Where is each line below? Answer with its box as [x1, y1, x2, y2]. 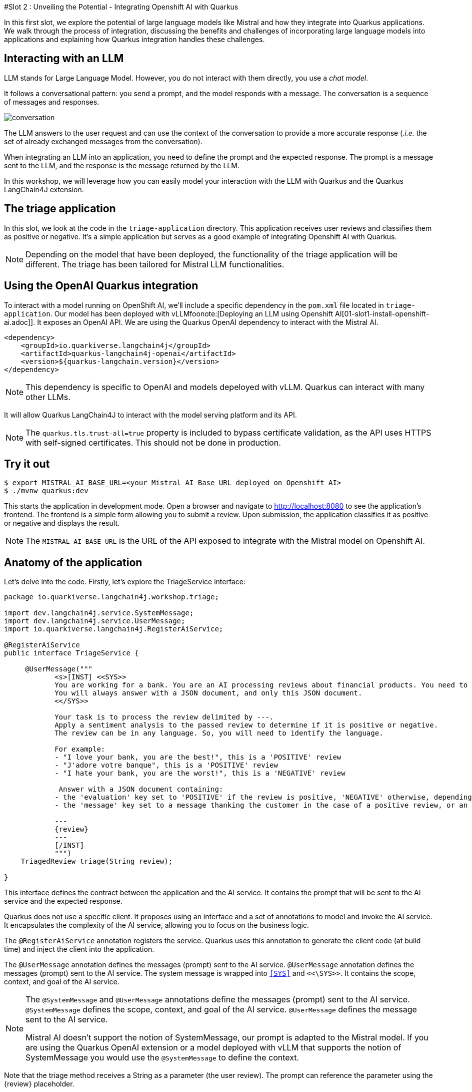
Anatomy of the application [4, 556, 142, 569]
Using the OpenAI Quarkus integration [4, 279, 198, 292]
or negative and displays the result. [4, 519, 119, 528]
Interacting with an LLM [4, 52, 124, 65]
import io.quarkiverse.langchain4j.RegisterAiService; [4, 625, 223, 633]
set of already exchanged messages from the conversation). [4, 137, 202, 146]
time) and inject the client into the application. [4, 945, 154, 954]
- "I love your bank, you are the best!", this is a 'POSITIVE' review [54, 753, 341, 762]
